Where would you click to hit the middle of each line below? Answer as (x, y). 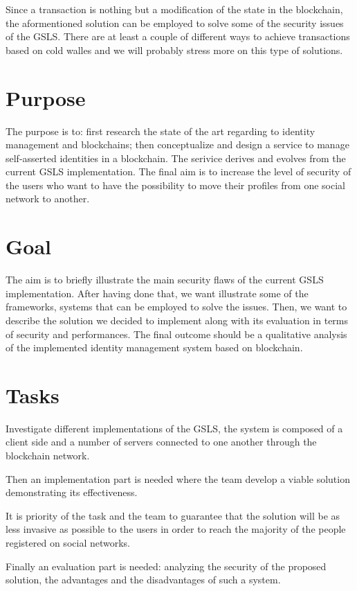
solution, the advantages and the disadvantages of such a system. (143, 580)
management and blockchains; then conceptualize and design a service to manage (177, 144)
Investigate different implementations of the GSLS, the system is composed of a (174, 428)
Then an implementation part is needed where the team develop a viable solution (178, 478)
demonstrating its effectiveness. (72, 492)
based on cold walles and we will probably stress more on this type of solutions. (174, 50)
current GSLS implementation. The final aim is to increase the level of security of (178, 171)
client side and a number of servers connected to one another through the (161, 442)
